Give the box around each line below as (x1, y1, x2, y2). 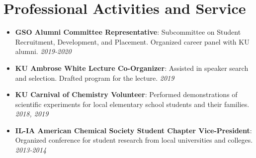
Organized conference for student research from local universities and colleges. (15, 135, 253, 145)
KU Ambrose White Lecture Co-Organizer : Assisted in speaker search (15, 62, 249, 73)
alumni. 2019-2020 (15, 46, 72, 56)
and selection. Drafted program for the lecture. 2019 (15, 72, 174, 83)
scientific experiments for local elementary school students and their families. (15, 99, 250, 109)
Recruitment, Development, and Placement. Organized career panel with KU (15, 36, 250, 47)
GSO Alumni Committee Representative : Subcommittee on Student (15, 27, 241, 37)
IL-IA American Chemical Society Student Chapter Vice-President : (15, 125, 252, 135)
